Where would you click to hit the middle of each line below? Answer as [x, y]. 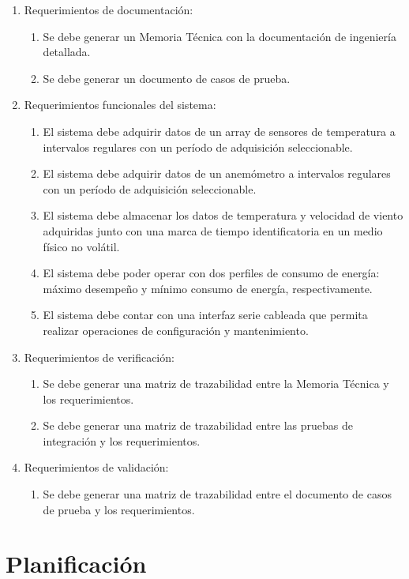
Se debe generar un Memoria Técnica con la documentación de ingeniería [220, 36]
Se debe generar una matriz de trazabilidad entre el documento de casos [217, 494]
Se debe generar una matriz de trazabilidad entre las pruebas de [198, 425]
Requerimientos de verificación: [99, 357]
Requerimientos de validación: [96, 467]
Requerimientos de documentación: [109, 9]
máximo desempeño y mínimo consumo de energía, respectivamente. [208, 288]
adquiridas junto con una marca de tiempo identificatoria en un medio [213, 230]
